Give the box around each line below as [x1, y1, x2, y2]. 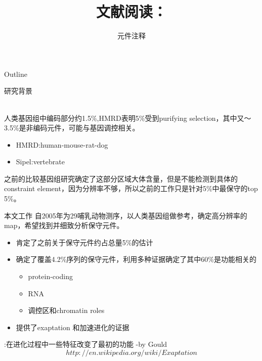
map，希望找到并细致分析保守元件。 [4, 220, 124, 231]
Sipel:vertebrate [16, 156, 65, 167]
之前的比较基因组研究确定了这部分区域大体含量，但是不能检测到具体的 [4, 173, 238, 184]
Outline [4, 68, 27, 79]
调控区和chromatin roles [28, 305, 105, 315]
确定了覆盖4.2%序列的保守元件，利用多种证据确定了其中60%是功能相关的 [16, 254, 257, 264]
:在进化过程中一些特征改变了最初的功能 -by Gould [4, 339, 167, 349]
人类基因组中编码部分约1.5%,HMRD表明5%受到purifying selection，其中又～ [4, 112, 251, 123]
